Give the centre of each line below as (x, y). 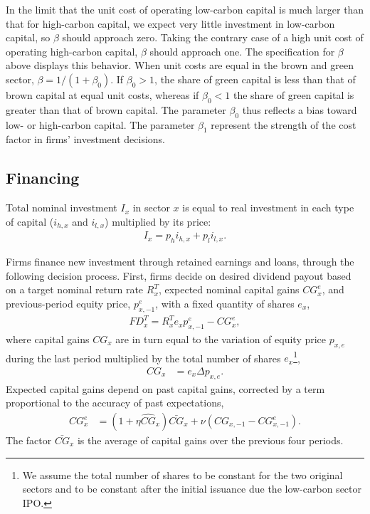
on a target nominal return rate (75, 289)
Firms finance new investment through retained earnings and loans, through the (180, 262)
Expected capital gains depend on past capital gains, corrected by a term (165, 388)
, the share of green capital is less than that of (255, 79)
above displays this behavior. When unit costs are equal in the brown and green (180, 65)
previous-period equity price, (68, 303)
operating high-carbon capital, (72, 51)
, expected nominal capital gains (229, 289)
